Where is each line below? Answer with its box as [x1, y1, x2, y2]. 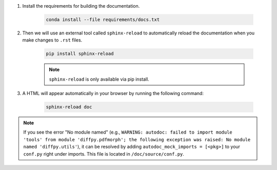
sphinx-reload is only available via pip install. [49, 76, 150, 82]
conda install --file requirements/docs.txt [46, 16, 160, 23]
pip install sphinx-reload [46, 51, 114, 56]
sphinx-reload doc [46, 104, 92, 110]
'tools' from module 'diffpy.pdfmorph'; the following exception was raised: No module [23, 137, 251, 142]
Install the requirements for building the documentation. [22, 3, 140, 9]
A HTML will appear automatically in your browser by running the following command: [22, 90, 204, 97]
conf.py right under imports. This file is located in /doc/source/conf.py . [23, 150, 185, 157]
